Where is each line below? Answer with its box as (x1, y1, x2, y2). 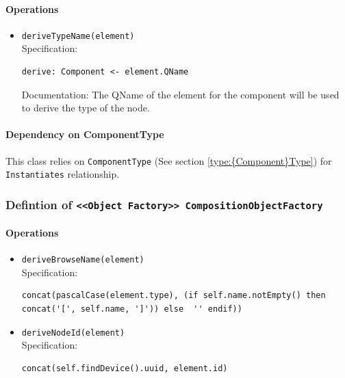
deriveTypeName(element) (21, 31, 135, 41)
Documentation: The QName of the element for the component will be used (21, 87, 340, 101)
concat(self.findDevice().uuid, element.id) (21, 363, 228, 373)
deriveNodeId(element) (21, 327, 125, 338)
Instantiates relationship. (5, 167, 120, 181)
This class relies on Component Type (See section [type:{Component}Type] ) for (5, 153, 332, 167)
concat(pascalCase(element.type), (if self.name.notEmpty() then (21, 291, 326, 301)
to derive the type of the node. (21, 100, 150, 115)
